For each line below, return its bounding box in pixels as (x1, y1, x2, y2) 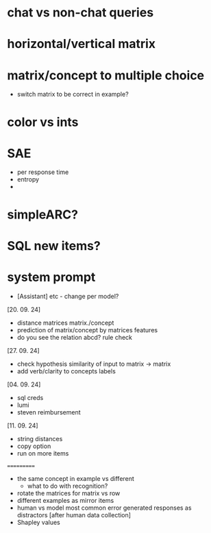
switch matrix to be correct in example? (16, 90, 129, 99)
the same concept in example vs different (16, 474, 135, 482)
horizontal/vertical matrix (7, 36, 156, 52)
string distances (16, 434, 63, 443)
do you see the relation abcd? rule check (16, 333, 132, 341)
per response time (16, 168, 69, 176)
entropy (16, 175, 40, 184)
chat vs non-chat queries (7, 5, 154, 21)
